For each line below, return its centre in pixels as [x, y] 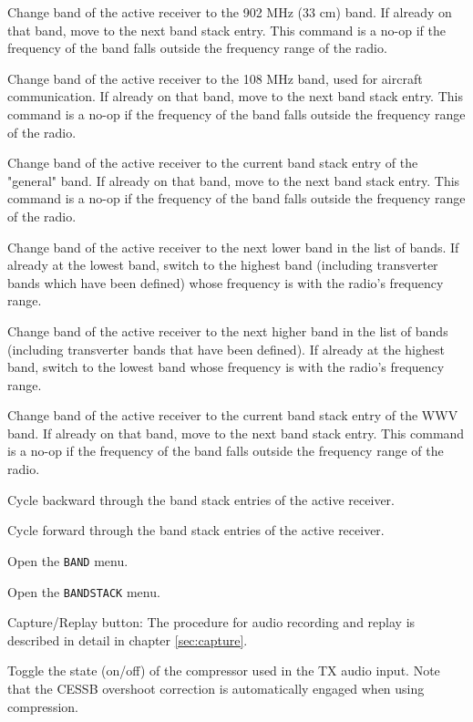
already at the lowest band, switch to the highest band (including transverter [223, 265]
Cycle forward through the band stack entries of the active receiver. [196, 530]
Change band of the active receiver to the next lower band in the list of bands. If [233, 247]
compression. [43, 706]
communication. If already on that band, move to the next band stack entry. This [235, 96]
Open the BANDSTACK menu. [84, 591]
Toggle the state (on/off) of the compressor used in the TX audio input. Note [224, 670]
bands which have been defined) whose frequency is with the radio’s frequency [226, 282]
